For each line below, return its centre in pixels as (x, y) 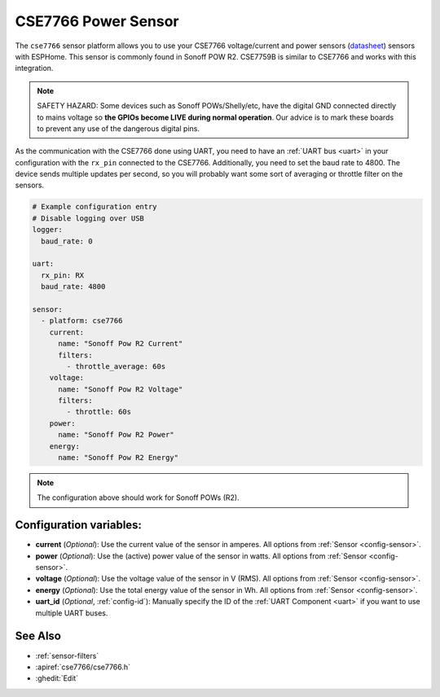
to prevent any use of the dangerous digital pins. (118, 128)
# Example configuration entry (95, 207)
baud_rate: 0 (67, 241)
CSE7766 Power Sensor (97, 21)
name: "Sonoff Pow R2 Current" (121, 344)
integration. (34, 68)
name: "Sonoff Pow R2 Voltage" (121, 389)
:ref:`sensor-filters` (67, 655)
